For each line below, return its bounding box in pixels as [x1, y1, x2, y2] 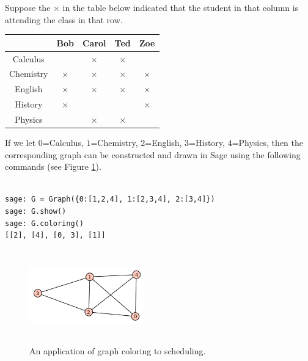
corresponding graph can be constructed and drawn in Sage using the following [5, 148, 301, 161]
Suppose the [5, 1, 51, 13]
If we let [5, 136, 36, 148]
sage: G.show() [5, 206, 67, 216]
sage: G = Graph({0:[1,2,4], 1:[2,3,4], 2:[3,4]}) [5, 195, 215, 204]
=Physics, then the [232, 136, 303, 148]
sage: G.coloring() [5, 219, 84, 228]
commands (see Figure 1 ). [5, 160, 101, 173]
